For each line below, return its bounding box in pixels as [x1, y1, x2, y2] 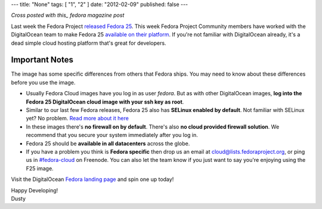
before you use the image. [11, 79, 76, 86]
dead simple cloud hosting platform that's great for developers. [11, 39, 166, 46]
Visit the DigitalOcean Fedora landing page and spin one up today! [11, 176, 174, 183]
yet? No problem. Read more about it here [26, 115, 129, 122]
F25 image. [26, 164, 54, 172]
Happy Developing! [11, 186, 58, 194]
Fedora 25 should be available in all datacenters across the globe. [26, 140, 190, 147]
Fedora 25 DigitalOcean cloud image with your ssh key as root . [26, 98, 184, 105]
